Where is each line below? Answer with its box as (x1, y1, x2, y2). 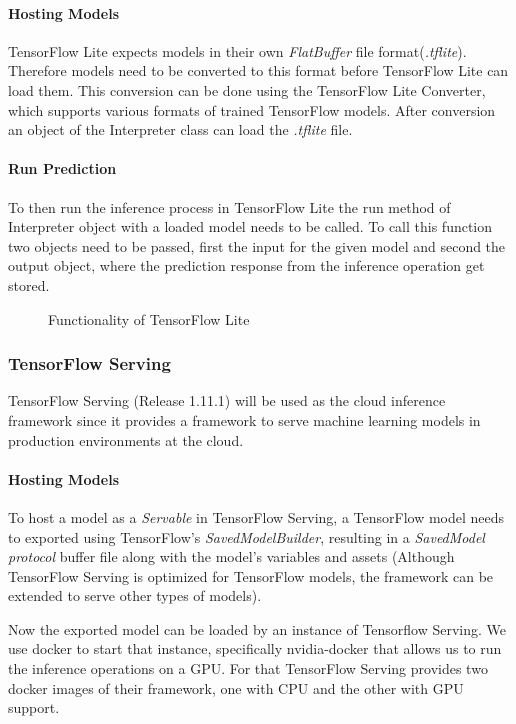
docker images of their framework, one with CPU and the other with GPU (8, 677, 464, 698)
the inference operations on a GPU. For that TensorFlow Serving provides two (8, 658, 488, 679)
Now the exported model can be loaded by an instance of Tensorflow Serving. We (8, 618, 507, 639)
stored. (8, 274, 50, 295)
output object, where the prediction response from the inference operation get (8, 255, 485, 276)
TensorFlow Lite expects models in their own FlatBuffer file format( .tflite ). (8, 40, 467, 61)
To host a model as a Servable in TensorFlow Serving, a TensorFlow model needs (8, 506, 505, 527)
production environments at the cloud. (8, 429, 244, 450)
